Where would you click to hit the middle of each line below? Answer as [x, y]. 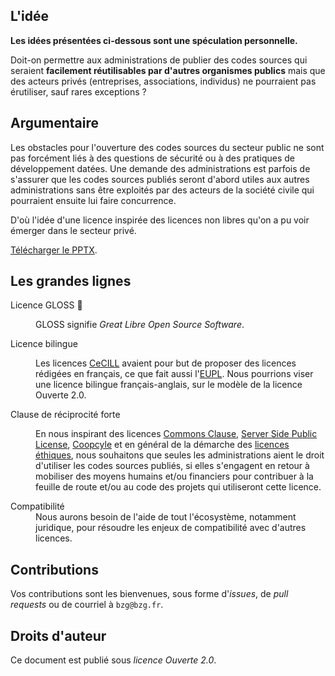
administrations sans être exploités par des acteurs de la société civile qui [162, 190]
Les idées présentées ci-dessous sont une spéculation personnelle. [154, 40]
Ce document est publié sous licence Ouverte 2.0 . [113, 660]
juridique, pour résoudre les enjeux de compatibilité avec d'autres [171, 528]
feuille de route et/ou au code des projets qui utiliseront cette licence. [178, 487]
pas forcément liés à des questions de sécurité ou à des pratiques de [153, 158]
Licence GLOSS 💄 [46, 305]
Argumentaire [55, 123]
